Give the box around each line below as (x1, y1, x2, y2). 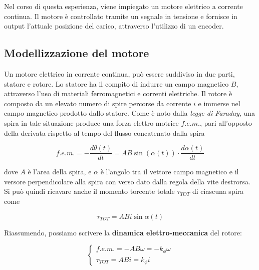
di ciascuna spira (192, 186, 244, 196)
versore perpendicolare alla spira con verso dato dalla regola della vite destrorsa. (4, 176, 250, 186)
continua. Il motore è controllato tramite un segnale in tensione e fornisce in (4, 11, 237, 21)
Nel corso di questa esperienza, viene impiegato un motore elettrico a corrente (4, 1, 243, 11)
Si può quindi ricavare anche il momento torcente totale (4, 186, 175, 196)
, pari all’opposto (199, 117, 252, 128)
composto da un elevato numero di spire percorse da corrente (4, 98, 191, 108)
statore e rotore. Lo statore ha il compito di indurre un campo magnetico (4, 78, 229, 89)
